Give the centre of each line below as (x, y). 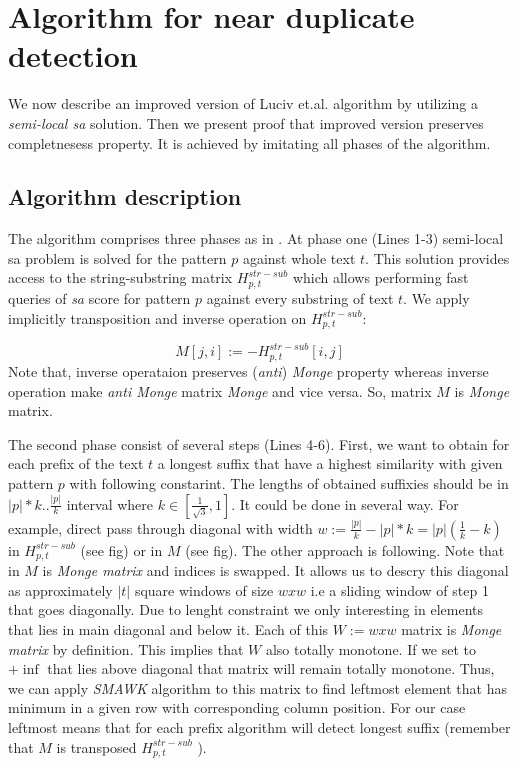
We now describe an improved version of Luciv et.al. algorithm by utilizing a (243, 103)
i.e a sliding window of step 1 (399, 589)
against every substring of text (300, 297)
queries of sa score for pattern (99, 297)
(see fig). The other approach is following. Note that (345, 549)
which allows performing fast (380, 277)
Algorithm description (125, 196)
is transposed (96, 746)
